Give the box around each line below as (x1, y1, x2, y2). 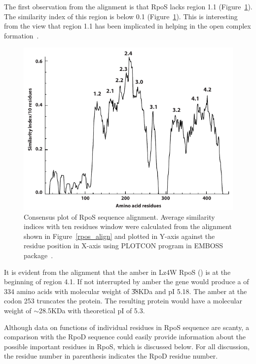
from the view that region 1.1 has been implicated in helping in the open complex (4, 21, 251, 31)
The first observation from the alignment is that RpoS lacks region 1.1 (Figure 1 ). (4, 1, 253, 11)
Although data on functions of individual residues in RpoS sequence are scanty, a (4, 322, 249, 332)
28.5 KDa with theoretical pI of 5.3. (39, 305, 145, 315)
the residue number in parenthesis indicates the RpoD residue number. (4, 351, 218, 361)
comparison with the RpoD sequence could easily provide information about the (4, 331, 246, 342)
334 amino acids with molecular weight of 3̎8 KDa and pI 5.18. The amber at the (4, 286, 247, 296)
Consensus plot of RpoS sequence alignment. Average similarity (24, 211, 215, 222)
